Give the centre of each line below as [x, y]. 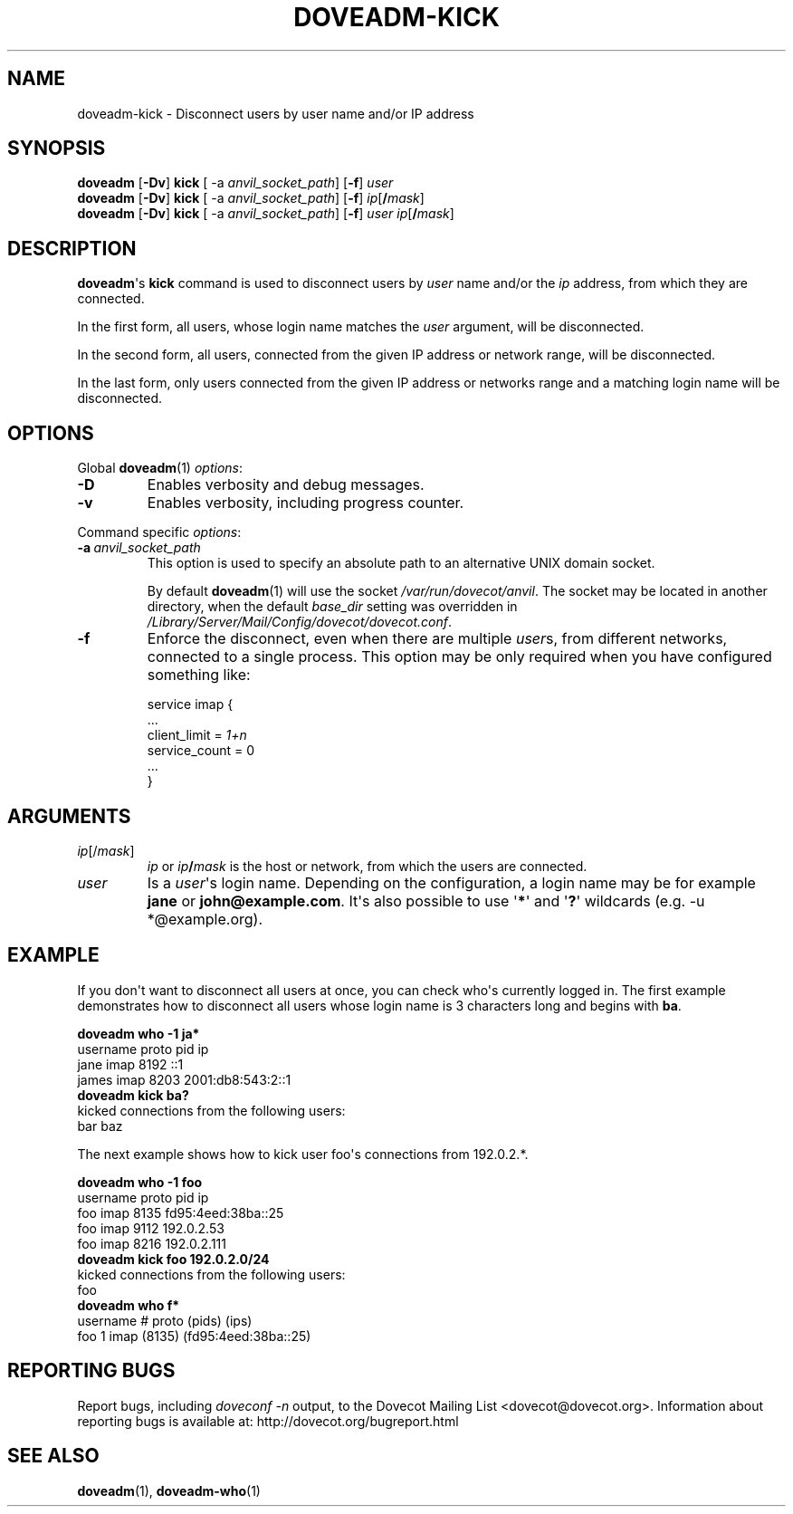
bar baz [100, 1126]
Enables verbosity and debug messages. [286, 485]
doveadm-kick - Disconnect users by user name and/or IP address [276, 113]
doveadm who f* [129, 1305]
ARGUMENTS [69, 816]
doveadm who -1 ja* [139, 1033]
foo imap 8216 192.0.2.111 [152, 1243]
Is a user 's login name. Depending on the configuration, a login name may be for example [451, 882]
